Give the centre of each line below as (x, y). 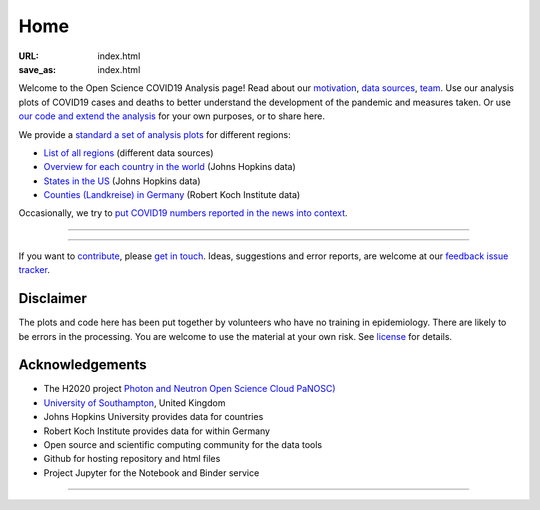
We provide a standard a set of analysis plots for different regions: (154, 134)
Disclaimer (52, 298)
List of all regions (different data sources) (128, 152)
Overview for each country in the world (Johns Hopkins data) (170, 167)
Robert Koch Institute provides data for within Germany (156, 431)
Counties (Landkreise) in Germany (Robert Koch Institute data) (172, 195)
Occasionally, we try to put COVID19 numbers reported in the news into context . (183, 213)
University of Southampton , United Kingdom (134, 402)
